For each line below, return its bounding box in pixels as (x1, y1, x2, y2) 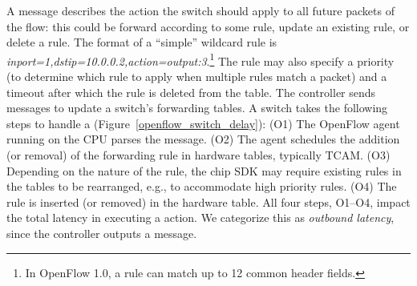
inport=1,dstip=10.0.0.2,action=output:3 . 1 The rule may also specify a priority (6, 50, 395, 69)
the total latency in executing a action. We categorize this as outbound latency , (6, 209, 395, 226)
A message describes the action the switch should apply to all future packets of (6, 2, 395, 18)
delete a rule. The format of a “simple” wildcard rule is (6, 34, 277, 50)
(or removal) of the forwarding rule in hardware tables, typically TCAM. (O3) (6, 147, 391, 163)
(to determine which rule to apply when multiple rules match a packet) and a (6, 68, 387, 85)
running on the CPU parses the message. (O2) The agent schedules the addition (6, 131, 400, 147)
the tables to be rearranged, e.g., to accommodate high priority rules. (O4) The (6, 178, 397, 195)
